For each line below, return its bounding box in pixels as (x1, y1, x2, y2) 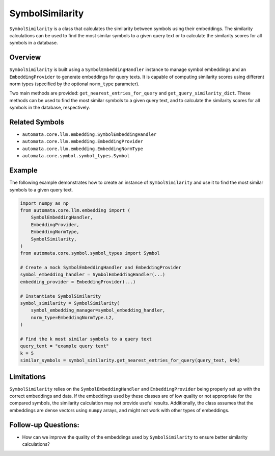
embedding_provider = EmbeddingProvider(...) (20, 279, 136, 284)
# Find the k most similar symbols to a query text (20, 336, 152, 342)
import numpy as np (20, 200, 69, 206)
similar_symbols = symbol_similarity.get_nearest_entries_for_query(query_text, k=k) (20, 357, 240, 364)
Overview (9, 53, 41, 62)
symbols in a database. (9, 40, 58, 46)
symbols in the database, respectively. (9, 105, 90, 111)
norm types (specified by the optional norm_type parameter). (9, 81, 140, 87)
